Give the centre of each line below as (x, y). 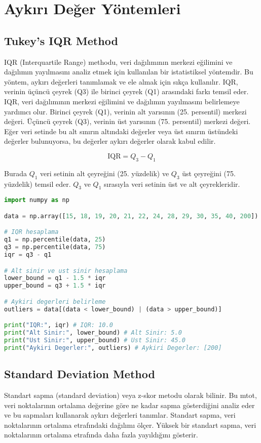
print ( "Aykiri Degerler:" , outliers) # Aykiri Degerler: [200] (113, 348)
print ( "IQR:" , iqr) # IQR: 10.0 (59, 325)
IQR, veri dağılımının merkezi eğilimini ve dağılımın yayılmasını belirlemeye (122, 101)
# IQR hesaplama (31, 232)
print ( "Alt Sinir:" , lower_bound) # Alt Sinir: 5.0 (93, 333)
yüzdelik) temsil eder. (38, 184)
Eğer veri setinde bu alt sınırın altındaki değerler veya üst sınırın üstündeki (121, 131)
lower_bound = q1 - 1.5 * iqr (55, 278)
